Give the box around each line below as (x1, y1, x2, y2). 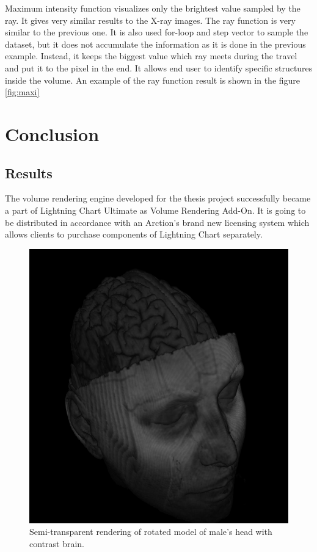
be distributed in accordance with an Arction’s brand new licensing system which (5, 216, 310, 228)
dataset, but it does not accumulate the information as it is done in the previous (5, 37, 306, 50)
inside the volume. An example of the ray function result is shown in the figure (5, 73, 301, 86)
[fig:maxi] (5, 85, 40, 98)
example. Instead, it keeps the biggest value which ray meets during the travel (5, 49, 297, 62)
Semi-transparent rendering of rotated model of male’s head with (29, 525, 272, 538)
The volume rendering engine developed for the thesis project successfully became (5, 192, 311, 205)
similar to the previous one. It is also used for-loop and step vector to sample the (5, 26, 308, 38)
